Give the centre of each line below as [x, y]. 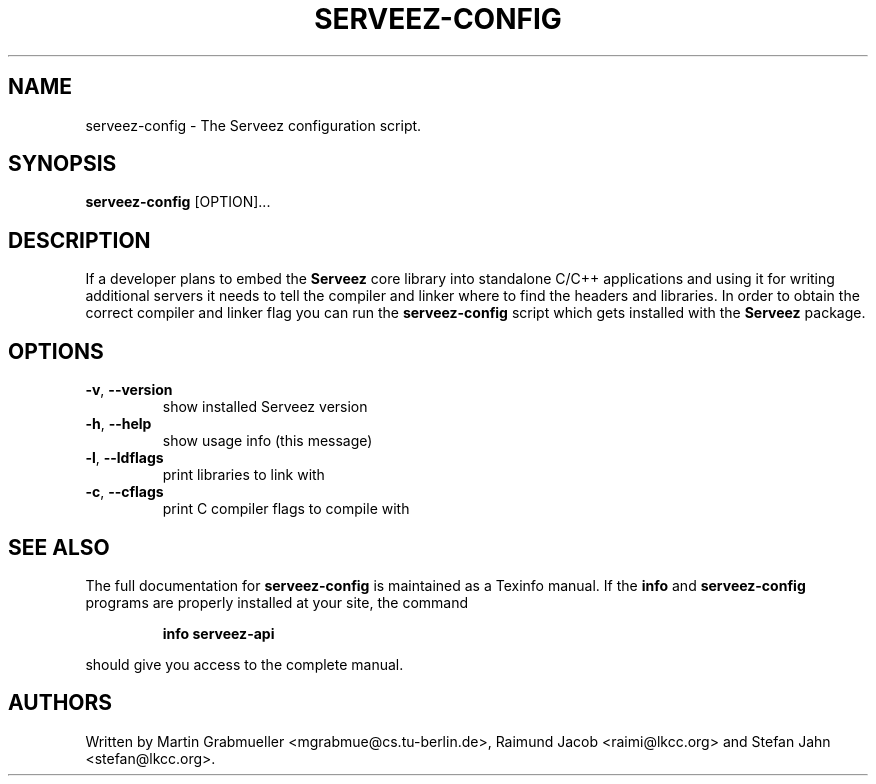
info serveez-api [218, 633]
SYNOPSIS [62, 164]
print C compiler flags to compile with [286, 509]
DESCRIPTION [79, 240]
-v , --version [129, 390]
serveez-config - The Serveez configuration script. [253, 125]
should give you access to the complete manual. [244, 664]
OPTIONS [56, 351]
